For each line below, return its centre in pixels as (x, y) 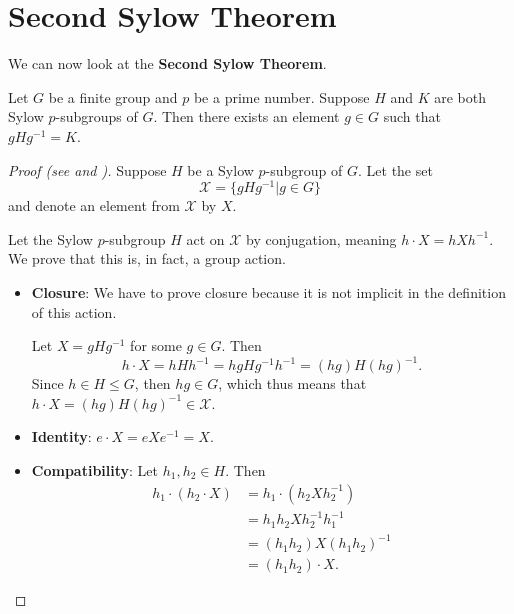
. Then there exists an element (246, 116)
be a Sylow (220, 169)
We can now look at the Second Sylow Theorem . (167, 63)
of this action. (74, 311)
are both (460, 96)
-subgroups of (96, 116)
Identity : (61, 436)
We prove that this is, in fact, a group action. (147, 258)
